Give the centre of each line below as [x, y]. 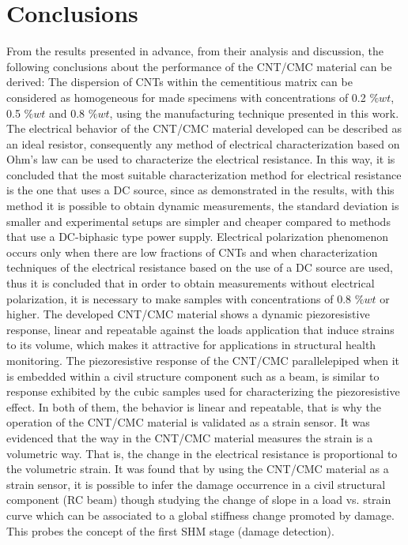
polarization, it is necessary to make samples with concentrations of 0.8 [179, 298]
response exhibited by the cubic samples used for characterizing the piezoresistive [203, 391]
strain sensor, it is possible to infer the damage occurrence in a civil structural [196, 484]
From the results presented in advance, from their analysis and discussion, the [195, 51]
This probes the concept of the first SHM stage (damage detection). [170, 530]
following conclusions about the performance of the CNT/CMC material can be [199, 66]
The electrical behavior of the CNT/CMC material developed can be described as [204, 128]
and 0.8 [67, 113]
